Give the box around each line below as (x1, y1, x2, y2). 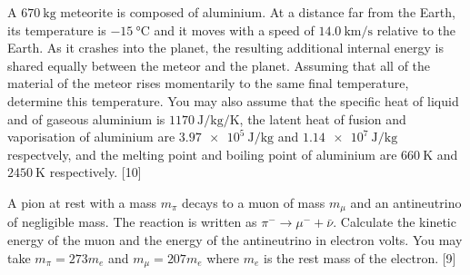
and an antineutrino (350, 192, 462, 211)
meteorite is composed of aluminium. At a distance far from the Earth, (60, 3, 455, 21)
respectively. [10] (49, 162, 142, 182)
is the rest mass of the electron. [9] (263, 248, 456, 267)
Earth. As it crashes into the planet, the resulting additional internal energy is (7, 38, 444, 57)
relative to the (376, 20, 456, 39)
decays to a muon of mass (181, 192, 325, 211)
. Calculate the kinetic (333, 212, 456, 231)
